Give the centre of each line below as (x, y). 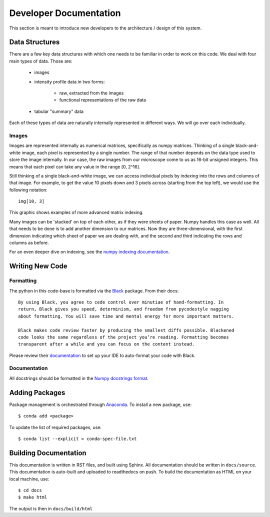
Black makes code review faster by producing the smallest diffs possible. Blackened (126, 330)
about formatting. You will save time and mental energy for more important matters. (126, 316)
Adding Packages (37, 392)
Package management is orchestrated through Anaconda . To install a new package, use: (100, 404)
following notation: (28, 189)
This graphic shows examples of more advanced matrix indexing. (76, 212)
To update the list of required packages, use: (55, 427)
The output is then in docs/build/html (51, 508)
